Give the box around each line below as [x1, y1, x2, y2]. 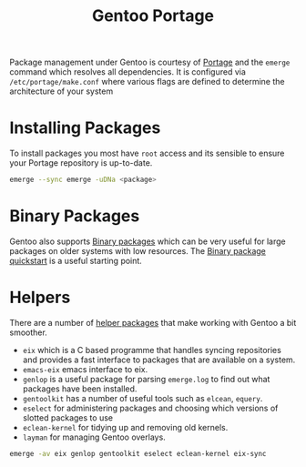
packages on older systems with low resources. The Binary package [9, 245, 267, 256]
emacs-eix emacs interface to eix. [22, 363, 148, 374]
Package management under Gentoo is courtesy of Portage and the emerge [9, 56, 291, 68]
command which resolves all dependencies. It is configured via [9, 66, 246, 77]
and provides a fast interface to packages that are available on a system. [22, 354, 296, 365]
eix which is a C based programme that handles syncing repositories [22, 344, 282, 355]
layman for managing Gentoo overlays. [22, 431, 166, 442]
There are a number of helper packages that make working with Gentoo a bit [9, 317, 297, 328]
